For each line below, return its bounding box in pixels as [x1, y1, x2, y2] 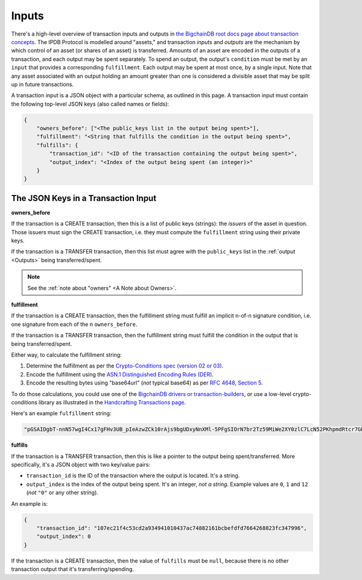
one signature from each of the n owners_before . [11, 320, 138, 328]
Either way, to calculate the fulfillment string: [11, 351, 122, 359]
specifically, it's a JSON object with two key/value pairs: [11, 461, 151, 468]
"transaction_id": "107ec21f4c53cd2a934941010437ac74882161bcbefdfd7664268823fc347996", [36, 525, 307, 531]
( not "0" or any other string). [26, 489, 99, 496]
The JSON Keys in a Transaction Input [11, 193, 157, 203]
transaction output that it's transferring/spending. [11, 566, 134, 573]
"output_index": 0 [36, 533, 91, 540]
